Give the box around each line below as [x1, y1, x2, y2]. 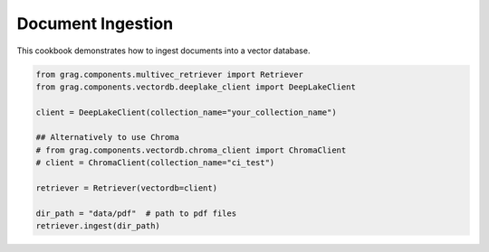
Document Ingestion [16, 14, 174, 33]
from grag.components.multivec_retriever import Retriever [35, 69, 303, 79]
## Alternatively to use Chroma [35, 132, 180, 143]
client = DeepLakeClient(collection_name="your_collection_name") [35, 107, 337, 117]
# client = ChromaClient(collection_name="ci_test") [35, 158, 275, 168]
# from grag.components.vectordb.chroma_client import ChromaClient [35, 145, 347, 155]
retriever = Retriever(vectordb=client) [35, 183, 217, 193]
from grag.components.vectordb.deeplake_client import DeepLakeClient [35, 81, 357, 92]
